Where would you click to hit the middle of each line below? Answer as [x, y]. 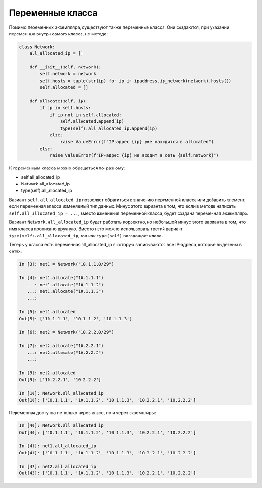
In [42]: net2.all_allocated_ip [58, 466]
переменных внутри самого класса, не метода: [58, 34]
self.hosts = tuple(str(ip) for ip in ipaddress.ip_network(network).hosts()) [136, 81]
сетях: [16, 251]
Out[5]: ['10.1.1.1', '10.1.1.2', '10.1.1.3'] [75, 319]
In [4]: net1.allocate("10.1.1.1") [61, 278]
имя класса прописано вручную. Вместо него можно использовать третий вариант [96, 229]
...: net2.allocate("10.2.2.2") [65, 353]
